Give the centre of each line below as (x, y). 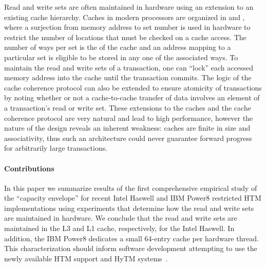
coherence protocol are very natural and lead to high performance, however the (129, 118)
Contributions (29, 168)
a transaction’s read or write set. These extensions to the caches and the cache (128, 107)
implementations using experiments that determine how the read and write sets (129, 208)
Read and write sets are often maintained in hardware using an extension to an (129, 7)
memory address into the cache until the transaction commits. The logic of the (128, 77)
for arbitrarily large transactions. (56, 148)
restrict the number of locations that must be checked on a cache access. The (125, 37)
